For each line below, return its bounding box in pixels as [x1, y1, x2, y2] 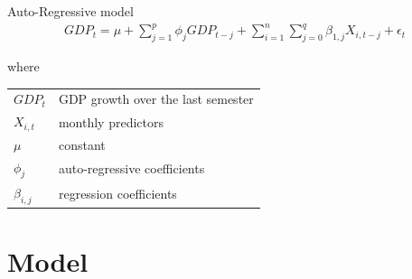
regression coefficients [58, 184, 177, 203]
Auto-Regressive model [7, 2, 134, 20]
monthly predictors [58, 112, 164, 131]
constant [58, 135, 106, 153]
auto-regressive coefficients [58, 159, 205, 178]
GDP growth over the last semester [58, 89, 254, 108]
